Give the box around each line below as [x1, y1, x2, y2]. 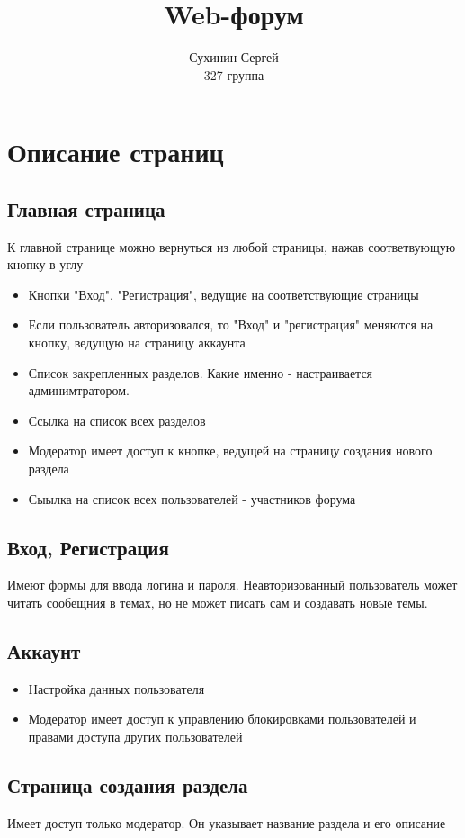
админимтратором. [28, 381, 130, 400]
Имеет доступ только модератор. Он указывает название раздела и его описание [7, 813, 446, 832]
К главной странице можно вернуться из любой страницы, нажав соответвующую [7, 237, 456, 256]
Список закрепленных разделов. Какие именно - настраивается [28, 363, 373, 382]
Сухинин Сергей [189, 48, 279, 67]
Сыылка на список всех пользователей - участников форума [28, 489, 356, 508]
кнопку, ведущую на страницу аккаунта [28, 333, 246, 352]
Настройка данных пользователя [28, 679, 205, 698]
